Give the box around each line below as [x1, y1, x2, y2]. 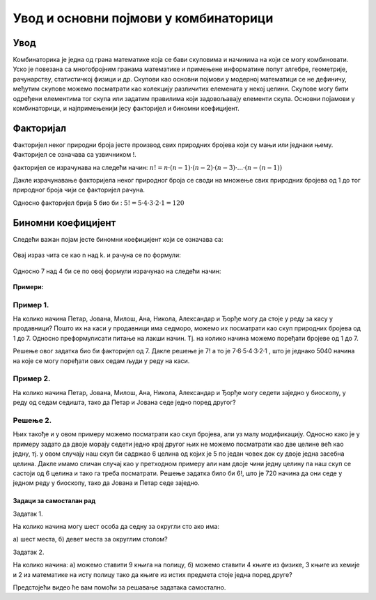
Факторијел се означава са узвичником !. [13, 151, 136, 159]
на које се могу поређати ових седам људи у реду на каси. [13, 356, 190, 365]
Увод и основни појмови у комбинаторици [13, 10, 274, 26]
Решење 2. [13, 415, 52, 425]
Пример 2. [13, 374, 51, 383]
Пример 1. [13, 300, 49, 309]
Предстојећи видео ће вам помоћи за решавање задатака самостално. [13, 583, 226, 592]
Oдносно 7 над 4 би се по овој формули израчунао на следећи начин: [13, 267, 221, 275]
